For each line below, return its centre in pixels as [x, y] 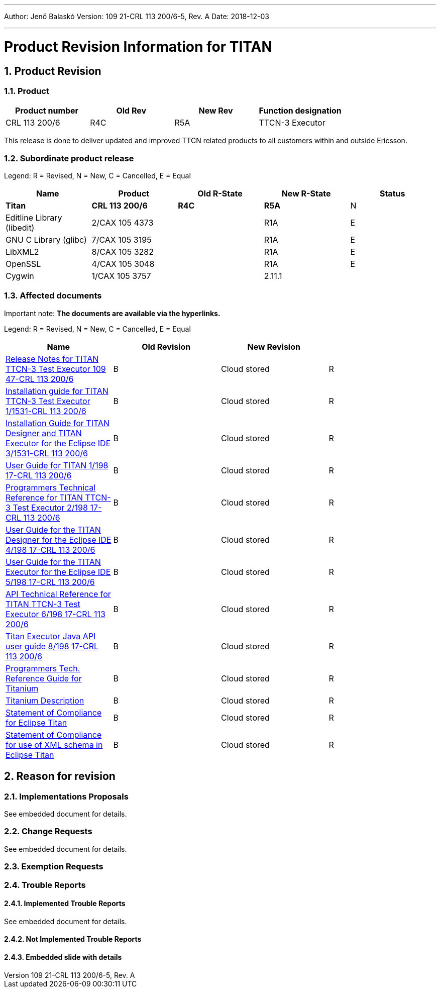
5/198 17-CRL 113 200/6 [50, 582]
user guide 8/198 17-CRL [52, 646]
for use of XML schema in [54, 745]
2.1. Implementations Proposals [66, 796]
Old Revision [166, 346]
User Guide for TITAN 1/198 [57, 465]
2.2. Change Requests [48, 831]
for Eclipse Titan [36, 722]
